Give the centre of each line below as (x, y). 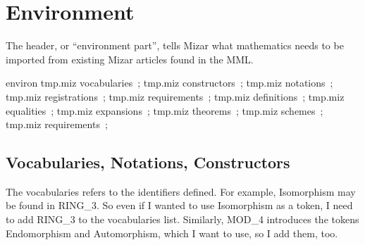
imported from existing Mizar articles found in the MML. (130, 59)
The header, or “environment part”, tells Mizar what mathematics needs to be (175, 45)
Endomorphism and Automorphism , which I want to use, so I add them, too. (172, 233)
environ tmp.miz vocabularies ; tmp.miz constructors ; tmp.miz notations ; (169, 83)
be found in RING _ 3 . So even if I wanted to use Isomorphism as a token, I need (179, 205)
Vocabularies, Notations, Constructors (148, 162)
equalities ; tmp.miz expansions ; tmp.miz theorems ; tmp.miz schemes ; (165, 110)
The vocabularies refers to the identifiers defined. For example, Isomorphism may (181, 191)
